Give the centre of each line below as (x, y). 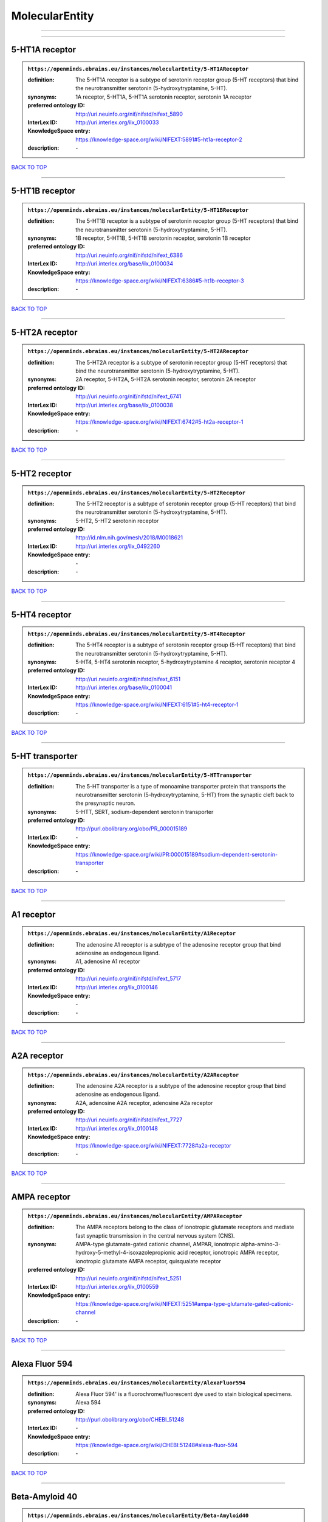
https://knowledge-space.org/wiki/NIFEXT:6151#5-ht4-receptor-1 (157, 704)
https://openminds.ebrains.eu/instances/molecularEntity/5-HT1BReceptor (138, 210)
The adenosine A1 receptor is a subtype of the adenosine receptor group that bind (178, 944)
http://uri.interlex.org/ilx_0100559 (117, 1286)
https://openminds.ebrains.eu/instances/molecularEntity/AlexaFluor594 (137, 1383)
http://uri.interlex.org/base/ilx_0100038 (124, 405)
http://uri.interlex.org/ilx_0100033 (117, 122)
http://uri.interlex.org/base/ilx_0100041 (124, 687)
